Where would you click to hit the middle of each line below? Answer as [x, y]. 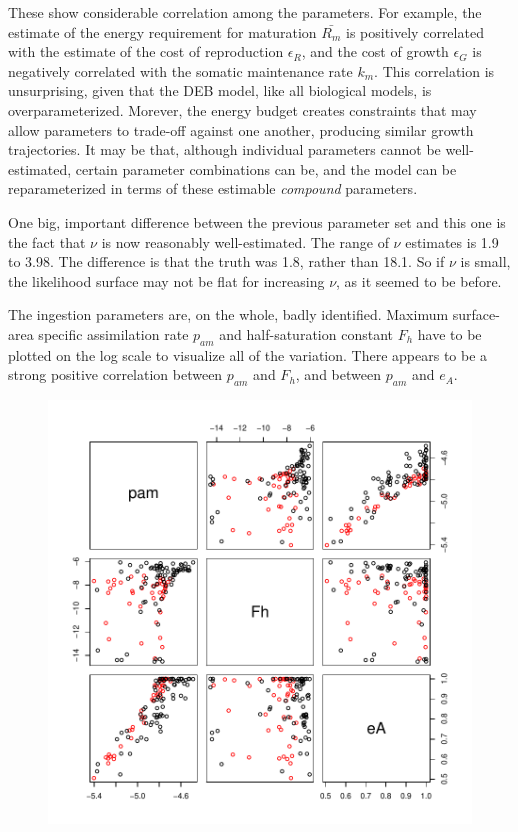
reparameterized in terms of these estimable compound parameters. [213, 188]
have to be [449, 333]
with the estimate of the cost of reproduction [146, 51]
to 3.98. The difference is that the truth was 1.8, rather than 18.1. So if [226, 261]
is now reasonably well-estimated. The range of [245, 241]
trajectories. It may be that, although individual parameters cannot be [224, 149]
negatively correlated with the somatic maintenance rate [180, 70]
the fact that [47, 241]
